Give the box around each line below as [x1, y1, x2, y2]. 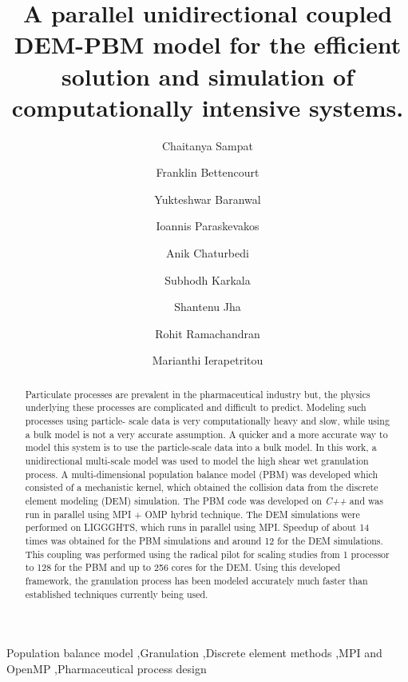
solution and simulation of [61, 59, 355, 92]
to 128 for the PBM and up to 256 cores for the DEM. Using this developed [25, 560, 341, 574]
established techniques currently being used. [25, 587, 208, 600]
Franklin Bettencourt [156, 164, 259, 181]
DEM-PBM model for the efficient [14, 28, 402, 61]
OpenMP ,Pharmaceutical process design [6, 660, 207, 676]
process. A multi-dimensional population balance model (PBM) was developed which [25, 467, 378, 481]
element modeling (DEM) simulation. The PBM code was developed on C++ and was [25, 494, 383, 508]
